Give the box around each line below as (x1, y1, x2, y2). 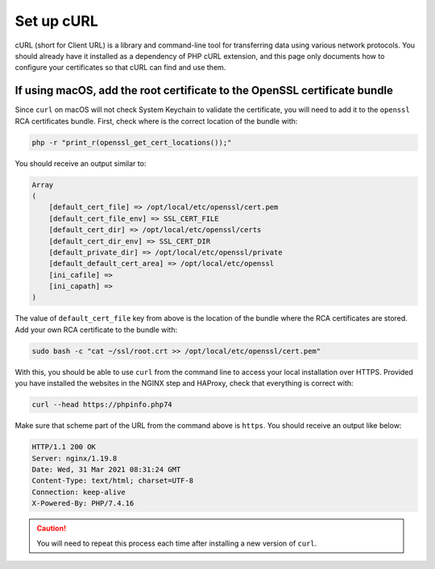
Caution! (36, 524, 67, 534)
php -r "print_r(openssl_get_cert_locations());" (31, 138, 232, 147)
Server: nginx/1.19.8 (31, 454, 118, 463)
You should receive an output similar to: (14, 158, 147, 168)
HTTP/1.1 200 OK (31, 442, 97, 451)
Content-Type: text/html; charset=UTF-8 (31, 476, 193, 485)
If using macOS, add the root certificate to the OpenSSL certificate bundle (14, 84, 394, 98)
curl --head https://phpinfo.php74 (31, 400, 172, 409)
